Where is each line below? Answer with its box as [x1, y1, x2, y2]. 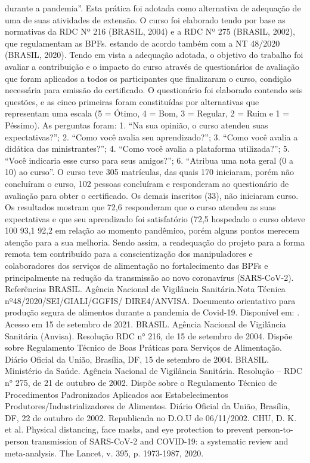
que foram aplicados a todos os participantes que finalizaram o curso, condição [5, 72, 292, 84]
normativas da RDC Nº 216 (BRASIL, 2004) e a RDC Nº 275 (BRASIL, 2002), [5, 25, 296, 38]
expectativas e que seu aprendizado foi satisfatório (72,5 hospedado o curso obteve [5, 212, 305, 225]
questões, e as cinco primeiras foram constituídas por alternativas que [5, 95, 259, 108]
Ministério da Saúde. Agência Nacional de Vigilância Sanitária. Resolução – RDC [5, 364, 302, 377]
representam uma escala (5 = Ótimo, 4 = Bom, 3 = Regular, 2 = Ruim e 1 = [5, 107, 290, 119]
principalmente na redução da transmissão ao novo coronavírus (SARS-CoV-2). [5, 271, 294, 283]
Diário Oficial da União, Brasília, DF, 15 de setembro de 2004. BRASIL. [5, 352, 269, 365]
